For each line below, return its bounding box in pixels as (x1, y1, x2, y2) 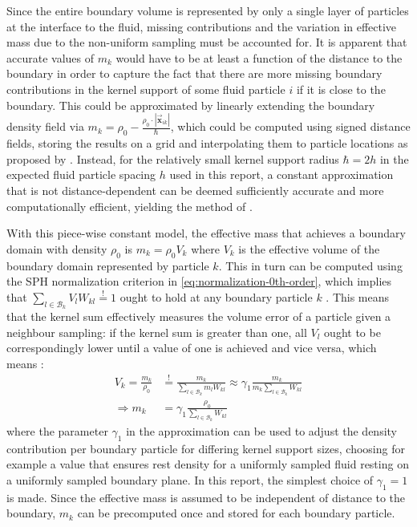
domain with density (6, 240, 107, 257)
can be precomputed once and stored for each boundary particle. (77, 505, 395, 521)
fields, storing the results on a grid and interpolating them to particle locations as (6, 135, 408, 152)
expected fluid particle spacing (6, 166, 156, 183)
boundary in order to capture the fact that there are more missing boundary (6, 65, 383, 82)
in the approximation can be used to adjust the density (126, 422, 398, 439)
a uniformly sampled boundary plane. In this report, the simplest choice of (6, 471, 374, 488)
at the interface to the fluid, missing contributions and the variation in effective (6, 18, 397, 34)
